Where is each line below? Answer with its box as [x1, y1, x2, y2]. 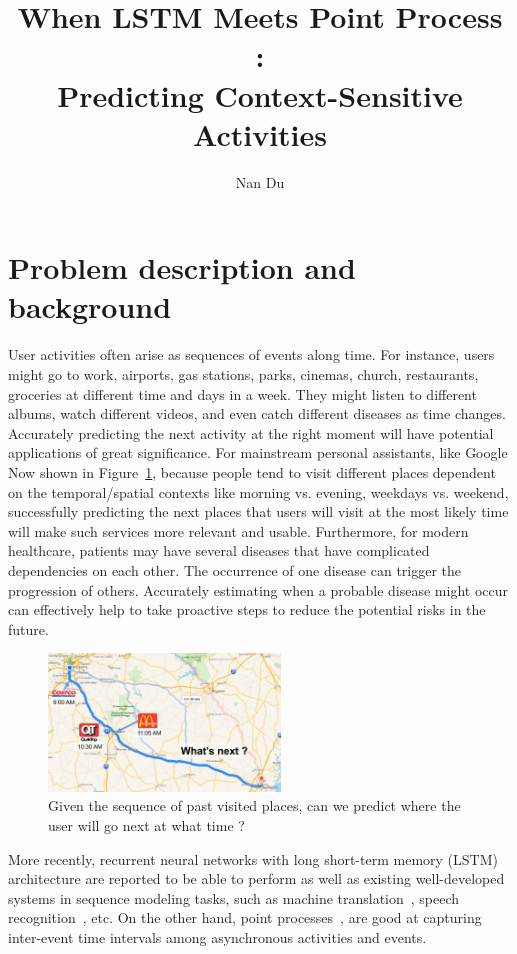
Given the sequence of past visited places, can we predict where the [48, 795, 461, 816]
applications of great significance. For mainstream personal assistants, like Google [8, 442, 508, 463]
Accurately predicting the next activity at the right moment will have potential [8, 422, 494, 443]
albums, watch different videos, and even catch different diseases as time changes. [8, 403, 506, 424]
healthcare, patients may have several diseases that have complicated [8, 540, 430, 561]
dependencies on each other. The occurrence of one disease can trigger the [8, 559, 462, 580]
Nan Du [235, 171, 285, 192]
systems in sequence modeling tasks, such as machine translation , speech [8, 887, 460, 908]
